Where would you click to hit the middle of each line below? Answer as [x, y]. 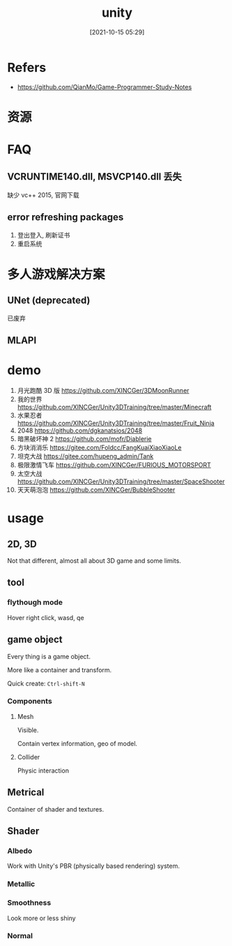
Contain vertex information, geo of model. [77, 743]
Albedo [20, 851]
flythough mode [35, 603]
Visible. [28, 730]
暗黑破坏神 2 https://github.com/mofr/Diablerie [84, 439]
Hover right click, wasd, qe [46, 617]
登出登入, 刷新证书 [44, 235]
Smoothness [29, 903]
